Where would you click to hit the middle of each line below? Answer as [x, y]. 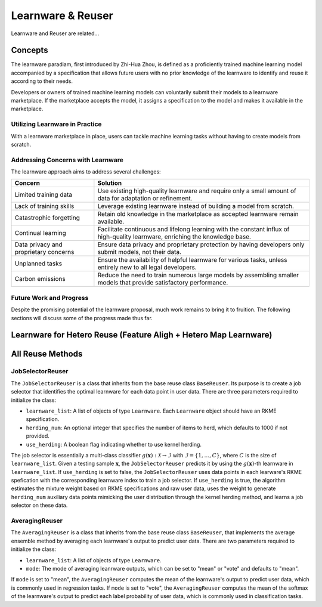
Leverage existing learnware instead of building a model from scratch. [196, 206]
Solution [110, 183]
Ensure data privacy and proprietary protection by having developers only [201, 244]
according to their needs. [42, 81]
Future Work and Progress [50, 298]
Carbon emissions [40, 279]
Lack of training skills [44, 206]
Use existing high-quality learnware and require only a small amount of [197, 191]
